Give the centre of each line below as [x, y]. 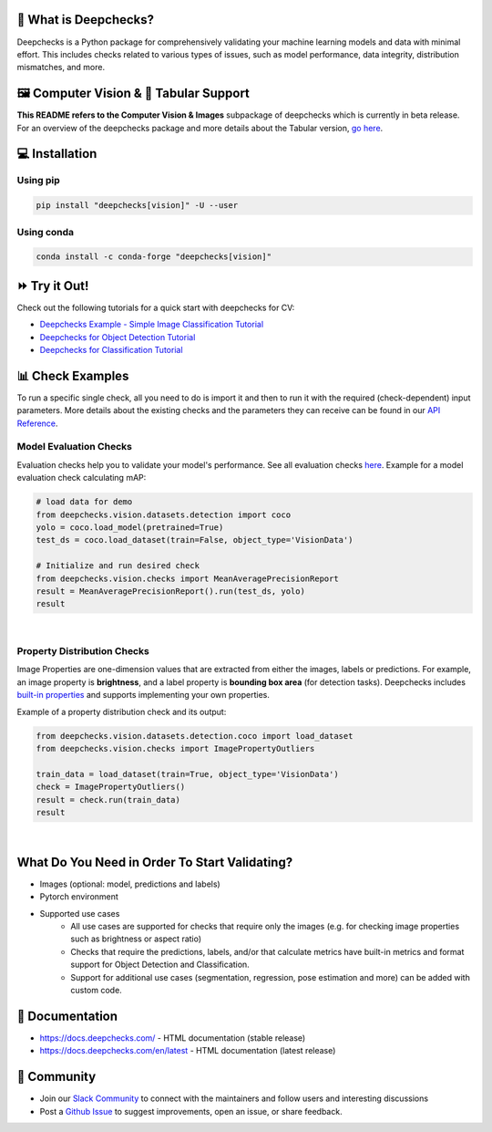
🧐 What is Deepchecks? [86, 20]
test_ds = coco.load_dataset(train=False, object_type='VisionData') [195, 540]
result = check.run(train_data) [108, 800]
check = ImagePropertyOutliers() [111, 787]
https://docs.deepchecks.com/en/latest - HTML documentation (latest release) [188, 1051]
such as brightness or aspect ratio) [136, 939]
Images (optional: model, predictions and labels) [130, 884]
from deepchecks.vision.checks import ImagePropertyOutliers [175, 748]
